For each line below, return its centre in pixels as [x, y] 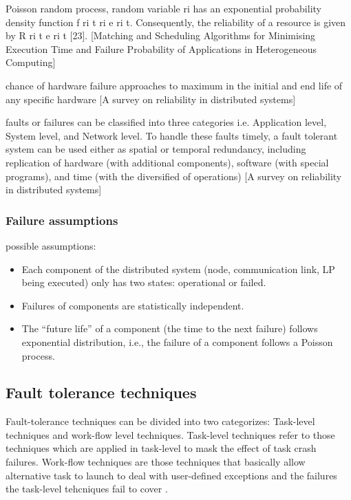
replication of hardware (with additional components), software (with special [167, 162]
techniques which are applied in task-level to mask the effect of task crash [161, 448]
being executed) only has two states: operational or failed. [144, 282]
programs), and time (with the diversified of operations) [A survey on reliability [174, 176]
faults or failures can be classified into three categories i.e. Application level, [166, 122]
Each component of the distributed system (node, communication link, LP [178, 269]
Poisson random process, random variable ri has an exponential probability [163, 8]
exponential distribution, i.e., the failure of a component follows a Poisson [177, 341]
